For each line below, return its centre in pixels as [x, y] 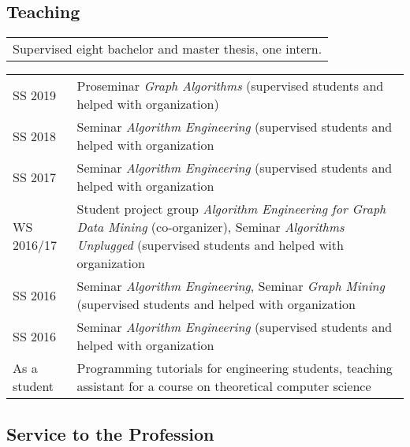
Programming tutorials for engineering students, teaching [235, 368]
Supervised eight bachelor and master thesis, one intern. [168, 49]
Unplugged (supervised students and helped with [210, 245]
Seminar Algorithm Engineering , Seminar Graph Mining [231, 286]
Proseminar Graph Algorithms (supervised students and [230, 86]
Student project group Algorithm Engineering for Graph [231, 209]
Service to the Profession [110, 433]
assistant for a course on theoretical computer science [224, 386]
